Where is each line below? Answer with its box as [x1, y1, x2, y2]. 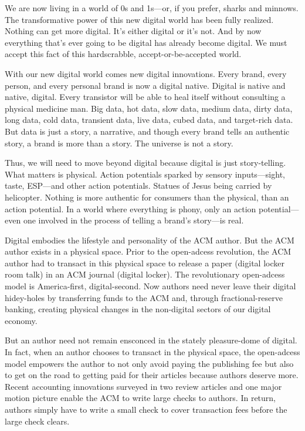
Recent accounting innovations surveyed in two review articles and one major [5, 380, 282, 392]
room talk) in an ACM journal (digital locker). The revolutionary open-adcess [5, 268, 285, 280]
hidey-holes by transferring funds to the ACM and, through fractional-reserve [5, 291, 283, 303]
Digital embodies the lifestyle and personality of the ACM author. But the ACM [5, 233, 294, 246]
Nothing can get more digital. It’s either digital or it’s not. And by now [5, 25, 262, 37]
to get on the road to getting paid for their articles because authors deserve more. [5, 369, 299, 381]
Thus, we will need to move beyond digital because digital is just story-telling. [5, 156, 286, 169]
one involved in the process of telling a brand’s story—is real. [23, 214, 244, 226]
